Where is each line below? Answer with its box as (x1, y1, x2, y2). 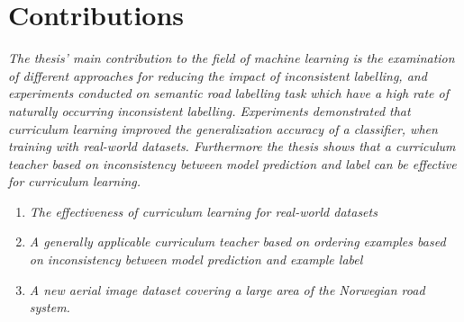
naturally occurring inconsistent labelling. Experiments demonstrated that (8, 101, 411, 120)
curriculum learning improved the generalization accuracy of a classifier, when (8, 119, 438, 138)
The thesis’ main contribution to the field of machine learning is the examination (8, 49, 455, 67)
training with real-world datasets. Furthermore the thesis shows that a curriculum (8, 137, 456, 156)
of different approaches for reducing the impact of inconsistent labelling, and (8, 66, 427, 85)
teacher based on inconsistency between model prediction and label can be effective (8, 154, 457, 173)
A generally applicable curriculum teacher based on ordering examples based (29, 232, 446, 251)
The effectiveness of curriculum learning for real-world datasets (29, 201, 378, 220)
